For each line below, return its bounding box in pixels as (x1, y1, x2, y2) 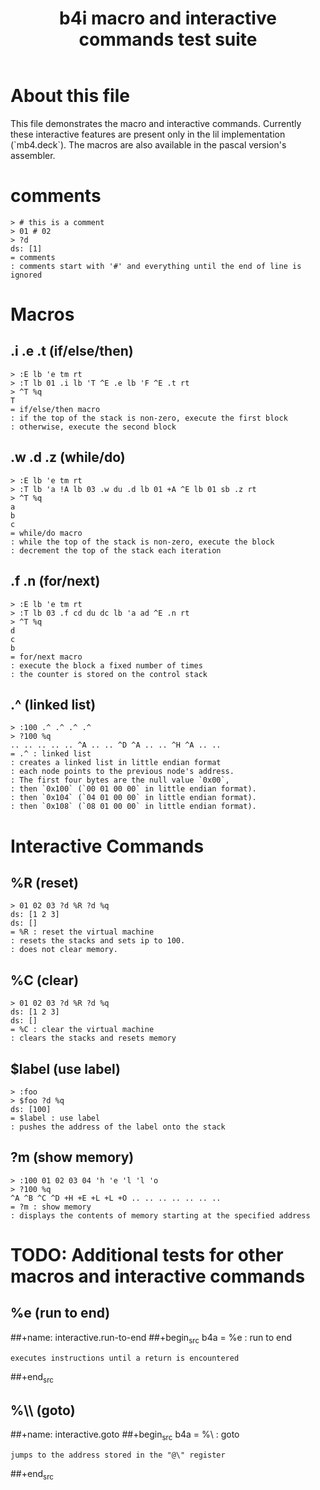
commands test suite (78, 28, 258, 51)
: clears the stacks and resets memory (10, 1033, 177, 1044)
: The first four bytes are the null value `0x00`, (10, 775, 230, 786)
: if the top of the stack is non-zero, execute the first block (10, 413, 288, 423)
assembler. (10, 149, 56, 161)
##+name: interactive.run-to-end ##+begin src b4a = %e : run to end (10, 1331, 293, 1346)
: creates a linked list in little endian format (10, 758, 222, 768)
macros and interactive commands (10, 1265, 306, 1287)
